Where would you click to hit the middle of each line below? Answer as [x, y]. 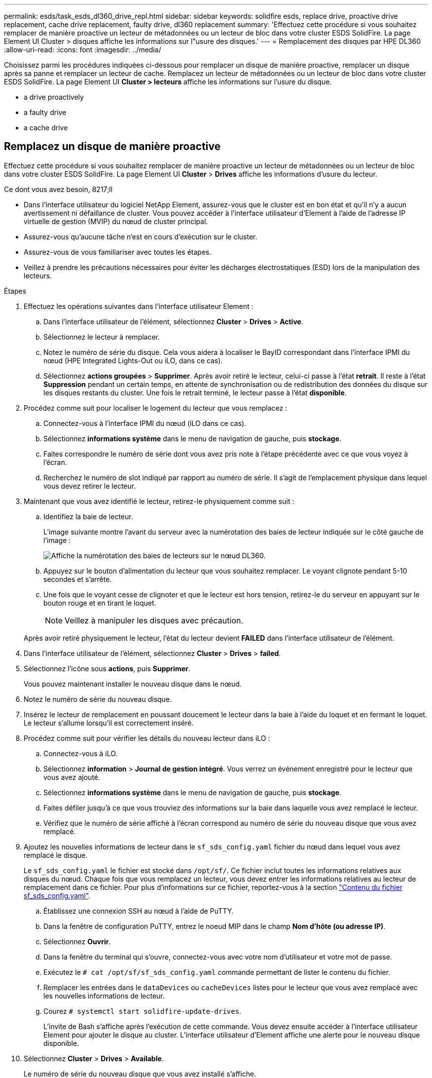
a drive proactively [54, 97]
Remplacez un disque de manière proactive [112, 147]
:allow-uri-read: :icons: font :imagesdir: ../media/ [83, 50]
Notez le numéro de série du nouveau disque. [98, 699]
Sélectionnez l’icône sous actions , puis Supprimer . [107, 668]
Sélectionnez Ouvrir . [77, 941]
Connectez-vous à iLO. [81, 753]
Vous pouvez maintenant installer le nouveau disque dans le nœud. [133, 684]
